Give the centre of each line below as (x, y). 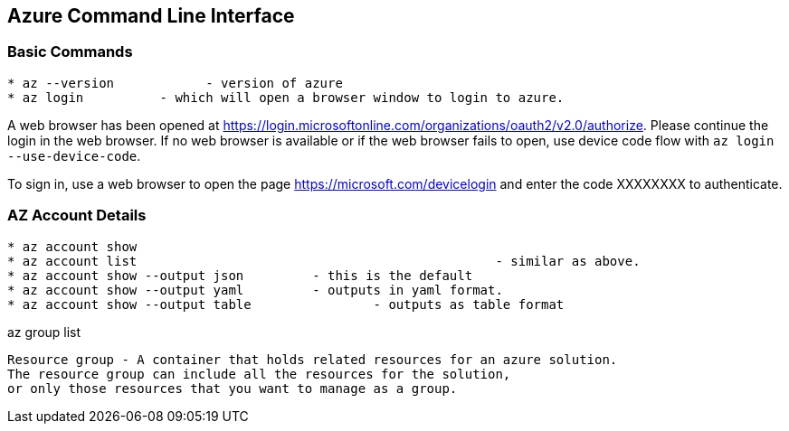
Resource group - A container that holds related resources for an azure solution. (313, 359)
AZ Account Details (77, 215)
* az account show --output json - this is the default (240, 275)
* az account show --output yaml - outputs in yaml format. (255, 290)
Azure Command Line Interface (151, 16)
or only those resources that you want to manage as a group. (233, 388)
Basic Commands (70, 52)
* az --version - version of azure (175, 83)
